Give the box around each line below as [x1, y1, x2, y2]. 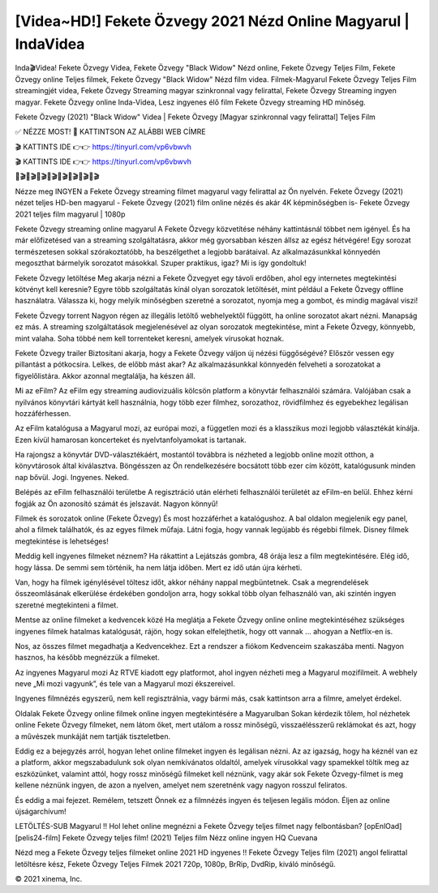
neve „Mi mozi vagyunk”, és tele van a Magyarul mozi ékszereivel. [15, 679, 235, 689]
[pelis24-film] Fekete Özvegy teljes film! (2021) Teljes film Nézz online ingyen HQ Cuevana [15, 832, 318, 843]
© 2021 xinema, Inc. [15, 874, 83, 883]
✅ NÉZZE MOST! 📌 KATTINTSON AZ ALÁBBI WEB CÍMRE [15, 127, 206, 137]
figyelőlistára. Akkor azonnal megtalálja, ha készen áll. [15, 371, 196, 380]
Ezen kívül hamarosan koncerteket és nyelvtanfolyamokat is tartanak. [15, 435, 247, 444]
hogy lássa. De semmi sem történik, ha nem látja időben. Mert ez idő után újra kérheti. [15, 562, 303, 572]
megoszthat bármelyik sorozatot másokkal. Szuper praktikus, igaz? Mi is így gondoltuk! [15, 258, 307, 268]
